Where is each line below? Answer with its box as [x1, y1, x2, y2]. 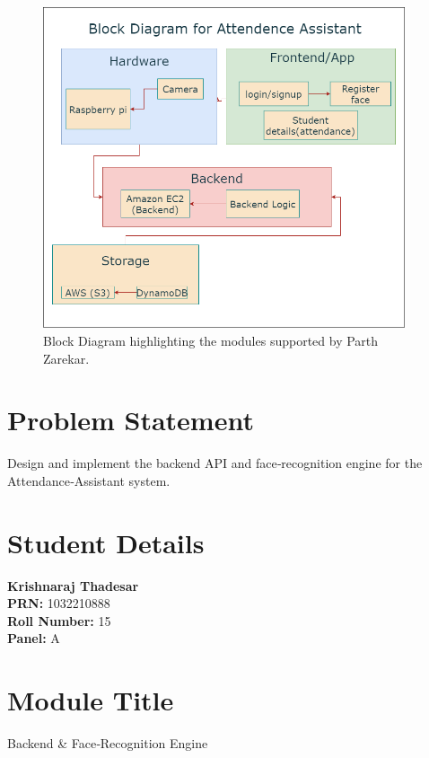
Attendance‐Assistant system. [7, 471, 171, 489]
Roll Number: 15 [7, 611, 111, 630]
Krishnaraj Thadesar [7, 576, 139, 595]
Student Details [7, 524, 205, 560]
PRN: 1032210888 [7, 594, 110, 613]
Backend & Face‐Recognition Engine [7, 734, 208, 753]
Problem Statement [7, 401, 254, 438]
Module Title [7, 682, 174, 718]
